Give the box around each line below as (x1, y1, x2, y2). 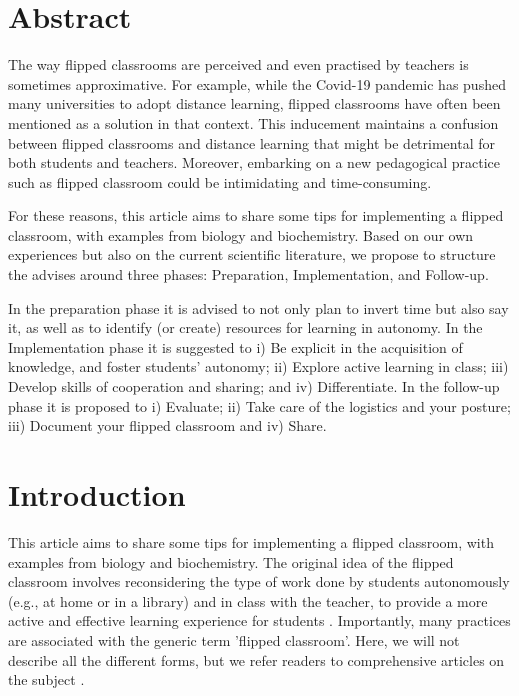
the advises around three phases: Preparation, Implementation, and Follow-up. (8, 264, 489, 285)
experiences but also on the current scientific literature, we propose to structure (8, 244, 496, 265)
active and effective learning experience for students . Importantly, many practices (8, 610, 511, 631)
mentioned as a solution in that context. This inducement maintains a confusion (8, 112, 499, 133)
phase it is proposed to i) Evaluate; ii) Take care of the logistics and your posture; (8, 395, 511, 416)
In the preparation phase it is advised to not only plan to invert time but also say (8, 297, 509, 318)
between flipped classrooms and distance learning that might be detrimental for (8, 132, 495, 153)
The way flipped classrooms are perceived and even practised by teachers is (8, 54, 469, 75)
